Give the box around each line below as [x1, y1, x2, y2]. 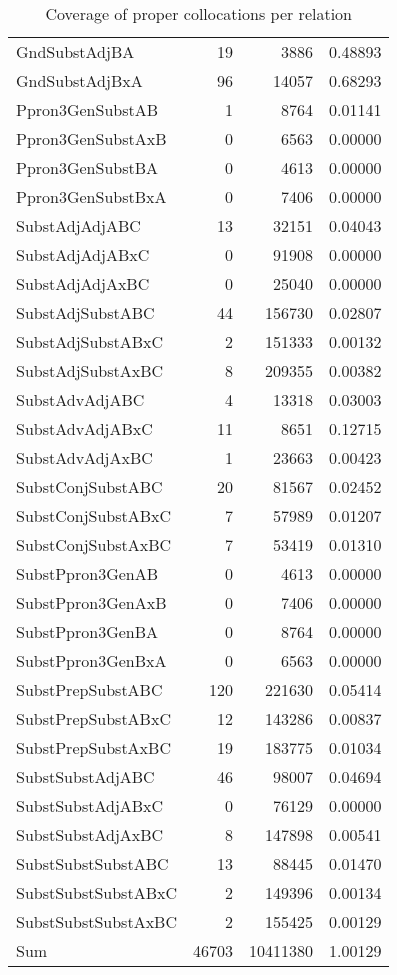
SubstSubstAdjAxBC [16, 823, 164, 846]
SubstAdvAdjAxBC [16, 446, 153, 469]
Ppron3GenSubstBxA [16, 185, 167, 208]
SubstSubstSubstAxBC [16, 910, 177, 933]
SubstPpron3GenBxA [16, 649, 167, 672]
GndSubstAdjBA [16, 40, 135, 63]
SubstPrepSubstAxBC [16, 736, 171, 759]
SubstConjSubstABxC [16, 504, 172, 527]
